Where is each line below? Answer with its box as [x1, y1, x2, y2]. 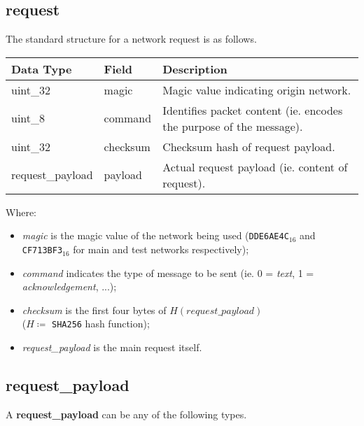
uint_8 [11, 110, 45, 127]
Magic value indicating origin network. [162, 81, 351, 98]
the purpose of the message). [162, 118, 303, 134]
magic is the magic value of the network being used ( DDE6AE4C [22, 228, 289, 243]
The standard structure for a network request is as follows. [6, 31, 257, 46]
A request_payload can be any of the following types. [6, 406, 247, 421]
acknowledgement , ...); [22, 279, 117, 294]
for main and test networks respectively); [73, 242, 249, 257]
